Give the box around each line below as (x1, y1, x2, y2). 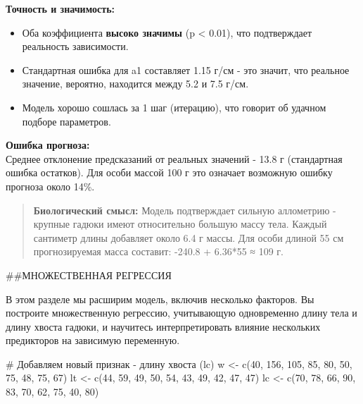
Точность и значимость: (6, 1, 115, 16)
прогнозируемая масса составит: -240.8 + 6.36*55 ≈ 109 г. (33, 244, 284, 259)
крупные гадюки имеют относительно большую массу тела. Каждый (33, 216, 327, 231)
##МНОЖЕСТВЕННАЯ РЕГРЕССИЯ (6, 267, 172, 282)
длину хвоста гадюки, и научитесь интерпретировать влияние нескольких (6, 319, 321, 333)
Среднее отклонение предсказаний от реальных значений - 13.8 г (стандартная (6, 151, 343, 166)
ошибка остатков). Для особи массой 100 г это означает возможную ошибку (6, 165, 333, 180)
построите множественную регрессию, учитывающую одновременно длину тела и (6, 305, 357, 320)
